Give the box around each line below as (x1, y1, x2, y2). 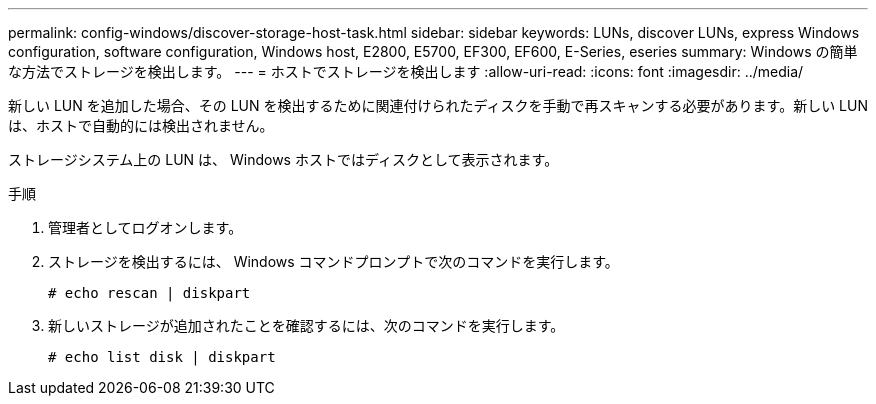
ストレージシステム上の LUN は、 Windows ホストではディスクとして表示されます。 (8, 151, 559, 168)
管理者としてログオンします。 (48, 219, 243, 236)
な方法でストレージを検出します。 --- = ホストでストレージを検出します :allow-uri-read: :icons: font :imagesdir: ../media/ (8, 63, 804, 80)
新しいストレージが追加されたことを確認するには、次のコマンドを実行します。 (48, 317, 565, 334)
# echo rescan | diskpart (48, 285, 251, 301)
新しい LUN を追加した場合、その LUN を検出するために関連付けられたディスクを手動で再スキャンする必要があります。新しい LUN (8, 97, 868, 114)
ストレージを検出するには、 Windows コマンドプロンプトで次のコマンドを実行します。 (48, 253, 619, 270)
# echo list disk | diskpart (48, 349, 276, 365)
